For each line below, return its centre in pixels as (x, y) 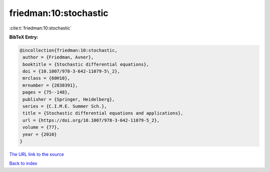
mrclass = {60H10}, (46, 78)
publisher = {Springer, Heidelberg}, (69, 99)
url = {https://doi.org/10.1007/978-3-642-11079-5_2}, (91, 120)
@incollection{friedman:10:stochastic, (68, 50)
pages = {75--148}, (46, 92)
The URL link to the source (37, 154)
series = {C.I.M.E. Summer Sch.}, (65, 106)
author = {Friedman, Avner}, (58, 57)
